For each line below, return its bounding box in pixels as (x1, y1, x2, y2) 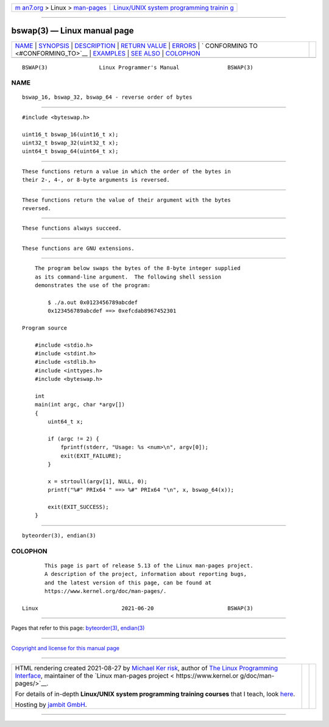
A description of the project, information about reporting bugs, (44, 570, 247, 578)
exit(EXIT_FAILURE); (60, 452, 122, 459)
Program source (22, 324, 68, 332)
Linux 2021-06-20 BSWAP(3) (22, 605, 253, 612)
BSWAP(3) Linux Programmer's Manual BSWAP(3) (22, 64, 253, 71)
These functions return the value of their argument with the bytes (22, 196, 231, 204)
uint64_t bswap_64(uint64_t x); (22, 148, 119, 155)
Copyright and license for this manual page (11, 644, 120, 651)
